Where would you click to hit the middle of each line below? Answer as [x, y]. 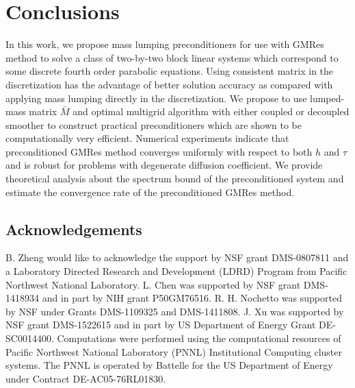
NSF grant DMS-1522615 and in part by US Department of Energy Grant [161, 325]
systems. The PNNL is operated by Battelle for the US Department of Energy [169, 365]
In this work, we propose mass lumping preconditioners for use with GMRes [165, 44]
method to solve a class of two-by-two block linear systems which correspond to [172, 57]
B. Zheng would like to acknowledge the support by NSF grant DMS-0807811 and [177, 257]
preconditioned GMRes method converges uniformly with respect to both [159, 151]
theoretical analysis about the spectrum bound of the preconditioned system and [175, 179]
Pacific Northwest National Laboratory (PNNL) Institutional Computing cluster [174, 351]
